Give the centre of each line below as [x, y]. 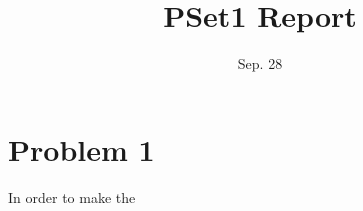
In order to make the [72, 196]
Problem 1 [81, 148]
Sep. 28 [260, 63]
